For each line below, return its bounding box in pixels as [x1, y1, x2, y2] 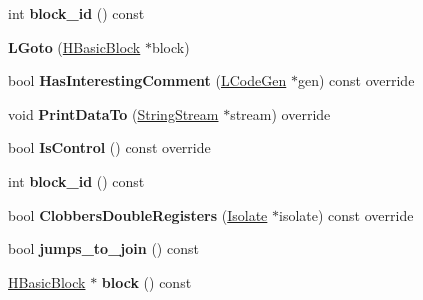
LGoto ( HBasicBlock [8, 36, 141, 57]
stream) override [230, 103, 331, 124]
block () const [101, 271, 192, 292]
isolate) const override [279, 204, 414, 225]
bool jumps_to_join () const [8, 238, 199, 259]
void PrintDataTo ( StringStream [8, 103, 219, 124]
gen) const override [297, 70, 415, 91]
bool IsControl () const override [8, 137, 211, 158]
